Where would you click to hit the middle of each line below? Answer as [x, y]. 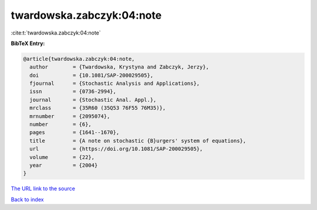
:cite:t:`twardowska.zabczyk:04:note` [56, 33]
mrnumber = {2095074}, [70, 116]
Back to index [27, 199]
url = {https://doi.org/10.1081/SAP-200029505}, [116, 149]
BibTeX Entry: [28, 43]
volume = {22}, [62, 157]
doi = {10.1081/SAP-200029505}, [92, 75]
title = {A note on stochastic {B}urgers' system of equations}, [138, 141]
